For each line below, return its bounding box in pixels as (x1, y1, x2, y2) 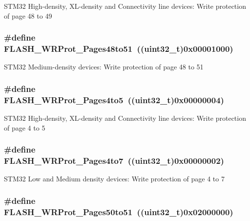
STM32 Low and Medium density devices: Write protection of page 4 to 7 (4, 174, 225, 184)
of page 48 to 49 (4, 10, 52, 21)
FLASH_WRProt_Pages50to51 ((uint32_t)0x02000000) (4, 205, 233, 218)
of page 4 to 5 (4, 122, 45, 133)
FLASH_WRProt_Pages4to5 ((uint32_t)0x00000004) (4, 93, 224, 106)
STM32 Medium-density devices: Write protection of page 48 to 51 (4, 62, 204, 72)
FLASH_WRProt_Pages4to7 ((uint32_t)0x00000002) (4, 155, 224, 167)
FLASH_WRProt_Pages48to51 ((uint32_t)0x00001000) (4, 43, 233, 55)
